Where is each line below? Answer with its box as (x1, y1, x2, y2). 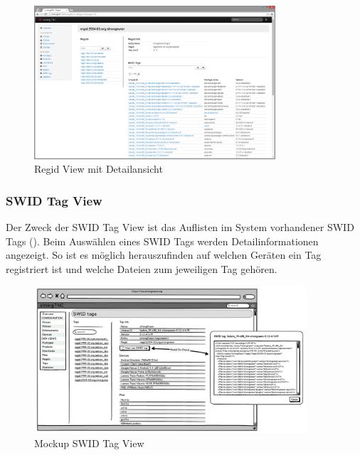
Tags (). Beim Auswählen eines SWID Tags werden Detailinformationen (6, 233, 319, 248)
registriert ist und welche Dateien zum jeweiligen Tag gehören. (6, 261, 277, 276)
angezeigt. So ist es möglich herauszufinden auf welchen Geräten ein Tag (6, 247, 322, 262)
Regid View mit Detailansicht (34, 161, 163, 176)
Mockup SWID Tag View (34, 436, 144, 451)
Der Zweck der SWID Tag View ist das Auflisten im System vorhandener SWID (6, 220, 354, 235)
